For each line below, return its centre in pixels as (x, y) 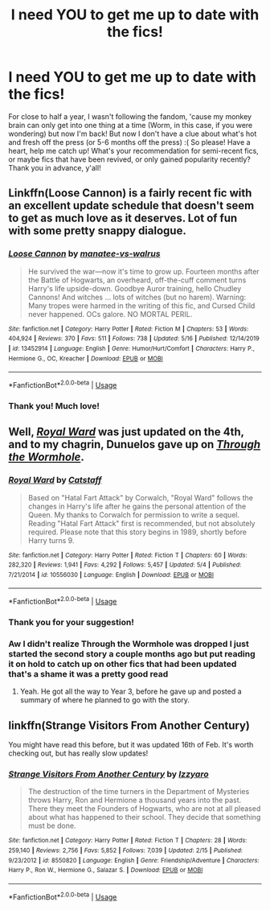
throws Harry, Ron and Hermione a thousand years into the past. (135, 800)
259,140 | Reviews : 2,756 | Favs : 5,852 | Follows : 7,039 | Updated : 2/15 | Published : (126, 850)
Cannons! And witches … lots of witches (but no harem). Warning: (137, 297)
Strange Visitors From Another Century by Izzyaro (108, 774)
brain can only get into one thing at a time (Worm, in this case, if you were (131, 125)
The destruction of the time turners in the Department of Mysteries (139, 792)
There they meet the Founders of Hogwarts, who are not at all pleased (144, 809)
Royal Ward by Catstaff (55, 480)
